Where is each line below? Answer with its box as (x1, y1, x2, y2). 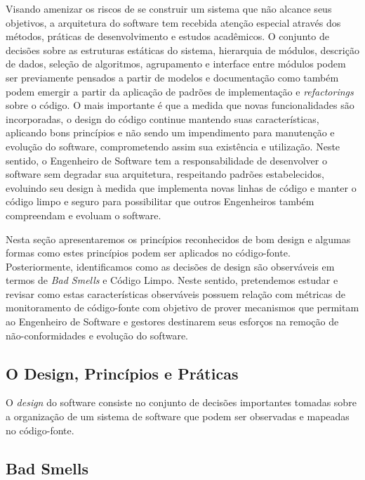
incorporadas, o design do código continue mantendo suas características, (6, 111, 319, 126)
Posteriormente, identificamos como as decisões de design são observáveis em (6, 259, 335, 273)
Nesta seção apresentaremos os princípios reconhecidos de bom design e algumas (6, 231, 351, 246)
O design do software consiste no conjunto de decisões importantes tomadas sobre (6, 395, 357, 410)
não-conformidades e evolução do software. (6, 327, 188, 342)
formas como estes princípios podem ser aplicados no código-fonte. (6, 245, 291, 260)
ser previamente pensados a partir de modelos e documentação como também (6, 70, 339, 84)
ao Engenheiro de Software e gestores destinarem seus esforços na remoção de (6, 314, 339, 329)
